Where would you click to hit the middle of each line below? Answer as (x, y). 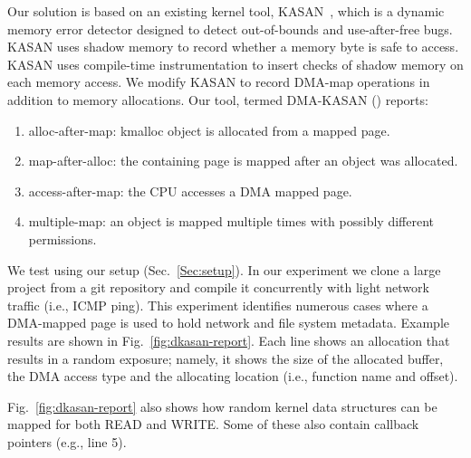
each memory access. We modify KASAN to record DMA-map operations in (219, 82)
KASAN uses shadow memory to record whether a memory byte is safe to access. (233, 47)
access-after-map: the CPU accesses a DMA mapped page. (190, 191)
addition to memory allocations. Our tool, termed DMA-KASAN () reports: (218, 99)
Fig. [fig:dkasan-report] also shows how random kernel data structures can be (222, 406)
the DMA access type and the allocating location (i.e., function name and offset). (233, 376)
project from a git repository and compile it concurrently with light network (218, 287)
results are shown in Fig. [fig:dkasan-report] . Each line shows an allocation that (229, 340)
